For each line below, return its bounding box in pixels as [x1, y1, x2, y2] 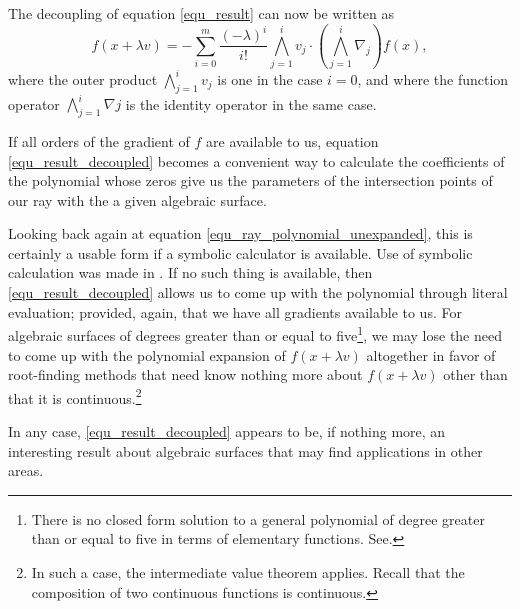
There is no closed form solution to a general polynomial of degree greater [31, 508, 485, 529]
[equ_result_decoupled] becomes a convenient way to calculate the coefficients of [8, 150, 505, 171]
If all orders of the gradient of [8, 130, 190, 151]
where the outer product [8, 68, 158, 89]
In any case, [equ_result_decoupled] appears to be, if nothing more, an [8, 420, 446, 441]
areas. [8, 460, 44, 481]
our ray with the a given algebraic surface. [8, 189, 267, 210]
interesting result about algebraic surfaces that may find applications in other [8, 440, 483, 461]
